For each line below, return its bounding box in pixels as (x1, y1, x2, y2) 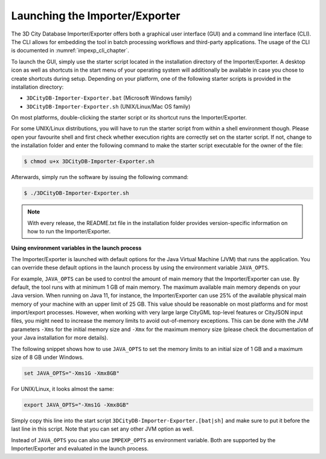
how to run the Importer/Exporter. (27, 227, 111, 235)
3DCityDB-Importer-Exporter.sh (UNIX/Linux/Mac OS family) (26, 103, 191, 110)
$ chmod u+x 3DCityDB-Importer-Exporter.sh (24, 158, 155, 165)
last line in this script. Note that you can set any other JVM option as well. (11, 425, 194, 432)
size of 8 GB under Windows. (11, 353, 84, 361)
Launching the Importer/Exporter (11, 9, 181, 22)
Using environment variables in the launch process (11, 244, 142, 252)
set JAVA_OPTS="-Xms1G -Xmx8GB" (24, 370, 120, 377)
